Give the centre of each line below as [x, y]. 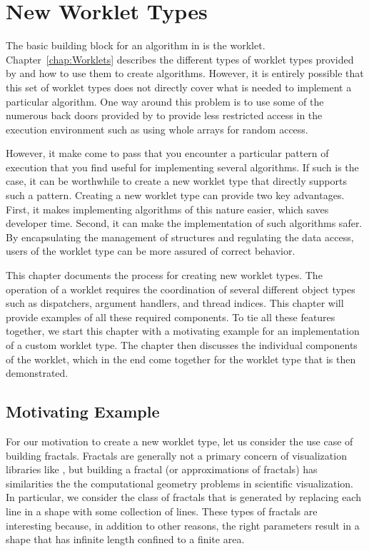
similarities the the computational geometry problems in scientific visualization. [180, 483]
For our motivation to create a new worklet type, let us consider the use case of [180, 441]
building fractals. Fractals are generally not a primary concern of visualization [176, 455]
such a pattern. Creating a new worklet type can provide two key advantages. [175, 195]
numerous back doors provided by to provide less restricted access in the [164, 115]
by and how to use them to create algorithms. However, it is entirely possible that [185, 73]
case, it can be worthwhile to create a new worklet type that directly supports [176, 181]
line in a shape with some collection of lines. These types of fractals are [162, 511]
